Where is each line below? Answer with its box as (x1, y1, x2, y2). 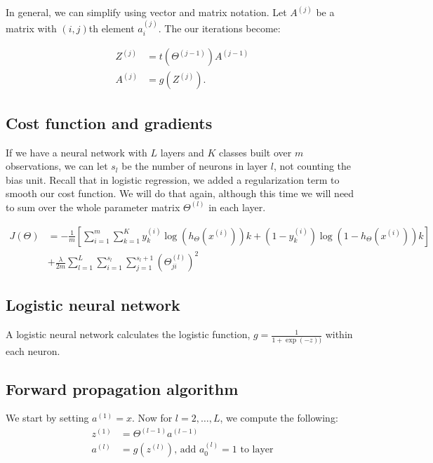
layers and (160, 145, 204, 159)
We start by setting (6, 410, 89, 425)
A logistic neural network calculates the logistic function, (6, 327, 251, 342)
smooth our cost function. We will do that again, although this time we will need (6, 186, 354, 201)
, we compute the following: (220, 410, 338, 425)
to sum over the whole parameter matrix (6, 199, 180, 214)
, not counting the (273, 159, 352, 173)
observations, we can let (6, 159, 108, 173)
